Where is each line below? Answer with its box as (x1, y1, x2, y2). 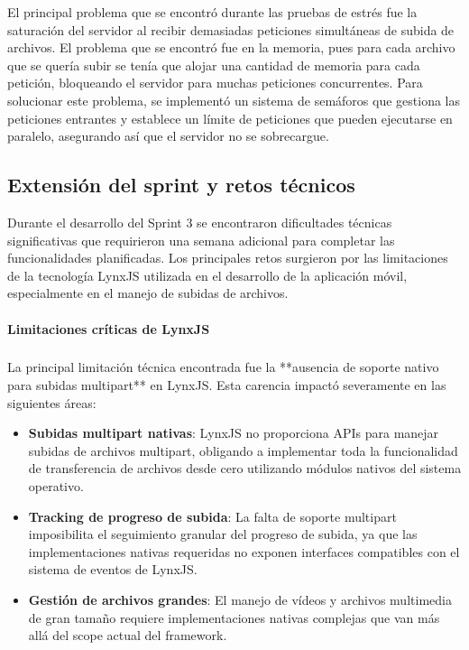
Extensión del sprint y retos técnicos (7, 171, 355, 199)
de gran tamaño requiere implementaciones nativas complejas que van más (28, 608, 440, 627)
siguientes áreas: (7, 393, 97, 412)
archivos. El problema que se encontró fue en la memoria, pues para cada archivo (7, 38, 455, 57)
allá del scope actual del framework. (28, 626, 227, 645)
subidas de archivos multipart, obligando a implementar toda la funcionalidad (28, 441, 458, 460)
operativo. (28, 477, 84, 496)
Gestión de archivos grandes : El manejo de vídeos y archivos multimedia (28, 590, 452, 609)
